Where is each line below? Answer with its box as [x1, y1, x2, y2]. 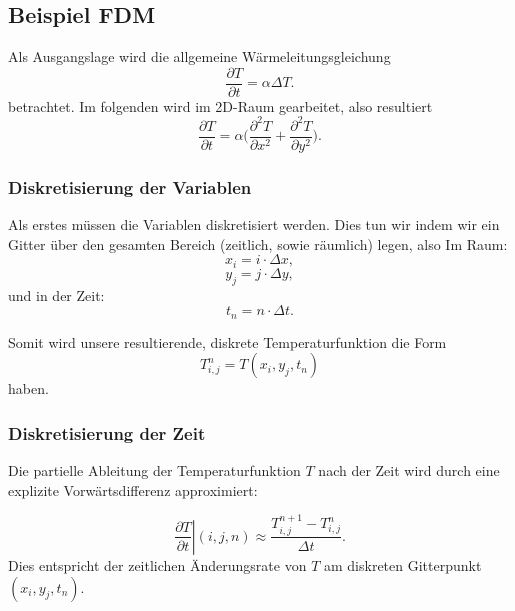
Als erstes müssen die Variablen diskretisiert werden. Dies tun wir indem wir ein [8, 214, 500, 235]
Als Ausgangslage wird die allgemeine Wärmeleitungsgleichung [8, 46, 391, 67]
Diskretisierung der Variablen [8, 174, 252, 199]
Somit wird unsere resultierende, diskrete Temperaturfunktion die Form [8, 331, 447, 352]
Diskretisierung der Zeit [8, 420, 206, 445]
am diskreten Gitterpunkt [323, 554, 482, 575]
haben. [8, 378, 49, 399]
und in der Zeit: [8, 284, 105, 305]
